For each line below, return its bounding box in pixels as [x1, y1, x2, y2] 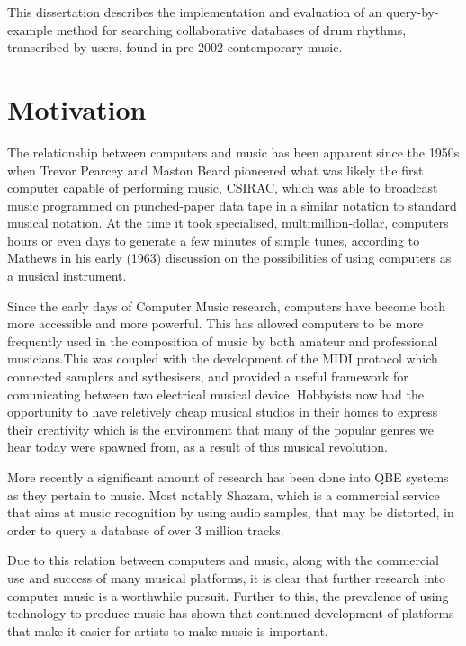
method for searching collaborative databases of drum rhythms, [56, 20, 407, 39]
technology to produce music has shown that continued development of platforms [7, 604, 454, 623]
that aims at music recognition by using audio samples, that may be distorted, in [7, 503, 454, 522]
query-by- [386, 3, 439, 21]
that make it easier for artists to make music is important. [7, 621, 328, 640]
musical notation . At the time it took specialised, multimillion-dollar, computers [7, 213, 449, 232]
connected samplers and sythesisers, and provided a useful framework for [7, 367, 408, 386]
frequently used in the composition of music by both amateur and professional [7, 331, 438, 350]
